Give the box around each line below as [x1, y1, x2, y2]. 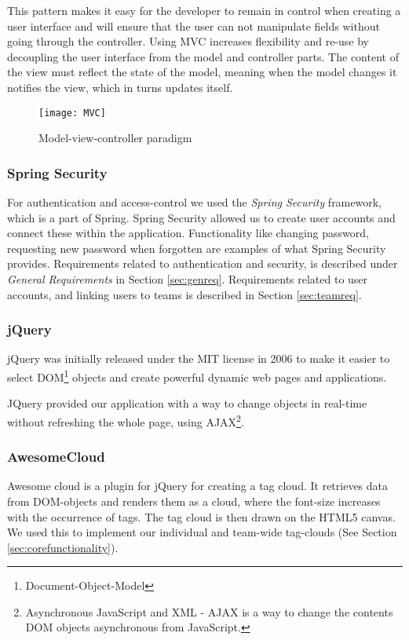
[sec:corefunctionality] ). [7, 539, 119, 555]
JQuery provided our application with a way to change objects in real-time [7, 395, 367, 411]
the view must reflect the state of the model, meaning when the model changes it [7, 64, 397, 80]
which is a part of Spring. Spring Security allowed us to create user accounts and [7, 209, 396, 225]
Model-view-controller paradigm [38, 130, 192, 146]
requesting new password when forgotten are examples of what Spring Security [7, 240, 386, 256]
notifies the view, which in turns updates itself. [7, 79, 233, 95]
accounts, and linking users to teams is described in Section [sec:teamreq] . [7, 286, 362, 302]
